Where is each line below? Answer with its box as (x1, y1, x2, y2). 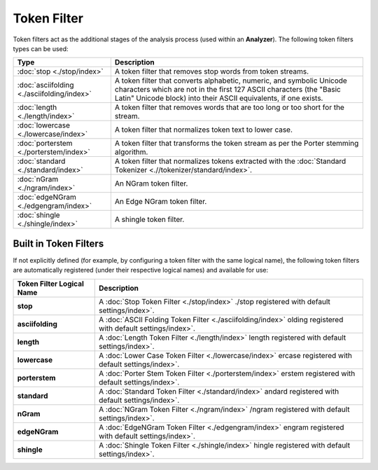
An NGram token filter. (114, 179, 188, 188)
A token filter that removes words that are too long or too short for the (114, 102, 344, 112)
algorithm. (114, 147, 148, 157)
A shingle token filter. (114, 214, 185, 224)
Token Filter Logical (17, 279, 84, 289)
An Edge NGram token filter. (114, 197, 207, 207)
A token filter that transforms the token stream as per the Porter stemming (114, 139, 359, 148)
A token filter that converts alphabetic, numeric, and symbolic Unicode (114, 76, 348, 85)
